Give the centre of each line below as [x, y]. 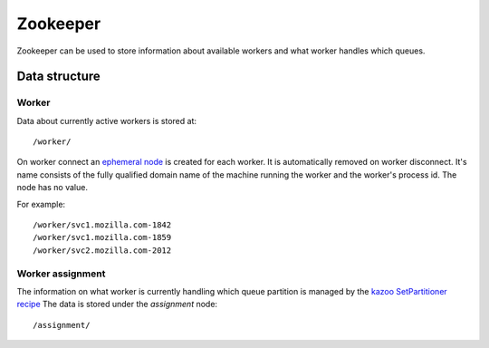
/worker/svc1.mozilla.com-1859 [102, 237]
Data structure [59, 77]
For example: [41, 204]
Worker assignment [61, 274]
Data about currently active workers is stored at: [106, 121]
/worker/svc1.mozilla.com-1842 [102, 225]
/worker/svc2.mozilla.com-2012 [102, 250]
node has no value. [52, 188]
